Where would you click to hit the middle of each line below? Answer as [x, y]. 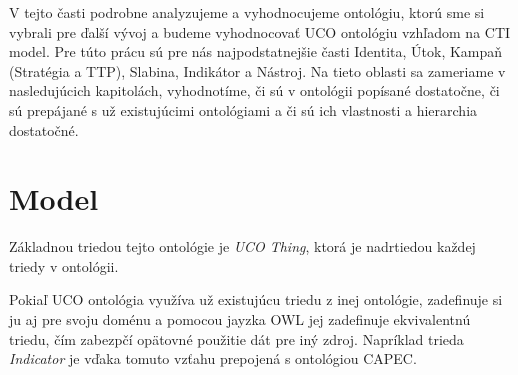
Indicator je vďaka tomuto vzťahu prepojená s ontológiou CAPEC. [213, 358]
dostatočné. [44, 129]
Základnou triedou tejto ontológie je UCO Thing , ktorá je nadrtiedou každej [242, 246]
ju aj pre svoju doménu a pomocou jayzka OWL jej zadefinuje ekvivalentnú [240, 319]
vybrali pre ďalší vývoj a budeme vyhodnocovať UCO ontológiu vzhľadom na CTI [260, 31]
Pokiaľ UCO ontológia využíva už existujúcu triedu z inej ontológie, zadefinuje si [256, 299]
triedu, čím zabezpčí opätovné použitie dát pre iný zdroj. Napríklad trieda [236, 338]
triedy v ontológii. [64, 265]
